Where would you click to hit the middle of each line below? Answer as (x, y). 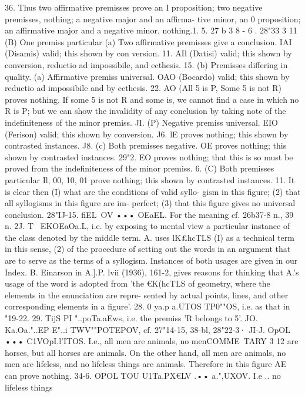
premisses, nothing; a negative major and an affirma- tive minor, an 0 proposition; (153, 18)
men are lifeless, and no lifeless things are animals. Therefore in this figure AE (146, 364)
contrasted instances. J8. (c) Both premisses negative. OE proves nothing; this (146, 145)
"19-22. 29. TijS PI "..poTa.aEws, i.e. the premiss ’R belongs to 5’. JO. (131, 318)
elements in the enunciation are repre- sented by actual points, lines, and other (147, 295)
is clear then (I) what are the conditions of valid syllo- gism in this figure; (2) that (153, 191)
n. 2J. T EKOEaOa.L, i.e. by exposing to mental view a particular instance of (148, 226)
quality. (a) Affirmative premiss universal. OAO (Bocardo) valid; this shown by (147, 76)
